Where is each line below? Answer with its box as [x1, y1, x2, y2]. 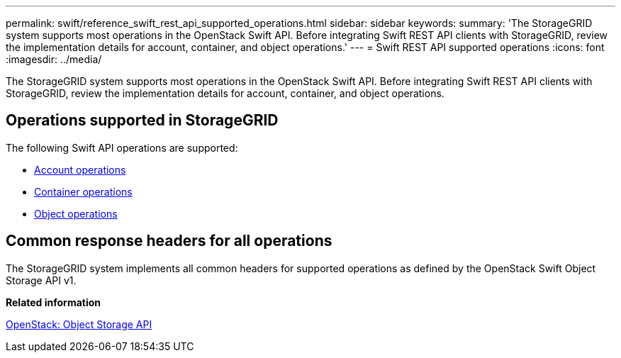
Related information [6, 296, 101, 308]
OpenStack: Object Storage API [6, 318, 152, 330]
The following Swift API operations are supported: [6, 141, 238, 154]
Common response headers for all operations [6, 232, 332, 250]
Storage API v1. [6, 274, 77, 286]
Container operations [34, 185, 133, 198]
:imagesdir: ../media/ [6, 53, 102, 65]
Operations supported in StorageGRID [6, 111, 279, 130]
